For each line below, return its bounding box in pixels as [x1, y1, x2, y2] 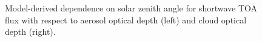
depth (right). [5, 25, 56, 38]
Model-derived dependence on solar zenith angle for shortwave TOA [5, 2, 258, 14]
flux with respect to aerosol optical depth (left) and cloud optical [5, 13, 247, 26]
